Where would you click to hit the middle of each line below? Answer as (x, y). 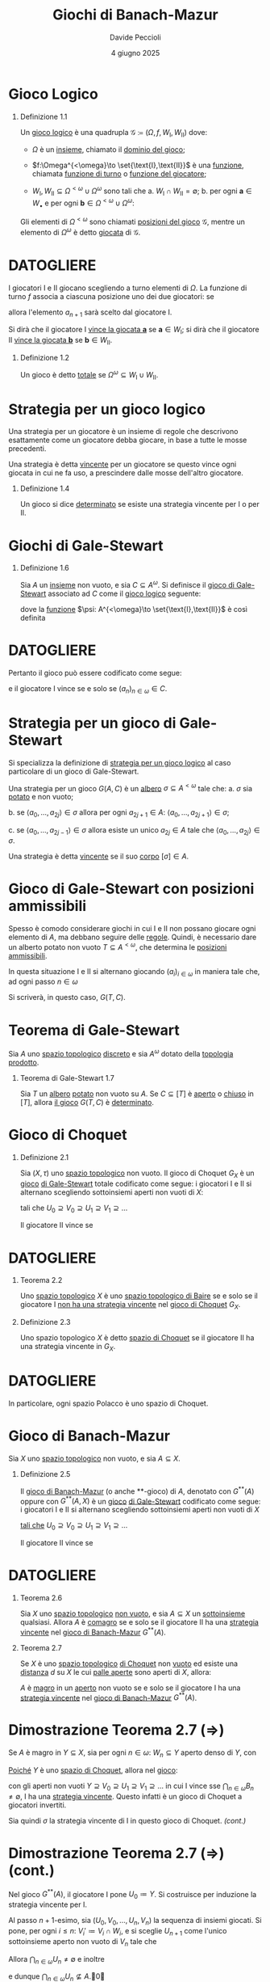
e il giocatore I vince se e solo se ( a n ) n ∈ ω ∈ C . (88, 689)
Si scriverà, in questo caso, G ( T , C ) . (67, 997)
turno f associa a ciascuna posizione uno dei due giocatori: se (112, 296)
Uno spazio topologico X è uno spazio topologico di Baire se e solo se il (139, 1296)
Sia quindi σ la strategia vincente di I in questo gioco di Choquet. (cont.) (127, 1820)
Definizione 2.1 (44, 1157)
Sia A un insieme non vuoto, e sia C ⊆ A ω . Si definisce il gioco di (127, 584)
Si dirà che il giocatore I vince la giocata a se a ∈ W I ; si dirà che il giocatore (134, 331)
